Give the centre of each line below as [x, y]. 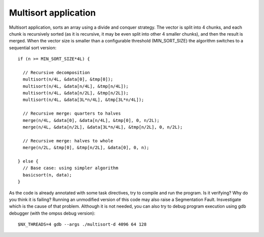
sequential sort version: [33, 48]
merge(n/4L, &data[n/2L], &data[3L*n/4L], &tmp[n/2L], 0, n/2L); [103, 127]
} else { [28, 161]
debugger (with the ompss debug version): [52, 213]
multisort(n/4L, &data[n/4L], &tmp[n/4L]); [76, 86]
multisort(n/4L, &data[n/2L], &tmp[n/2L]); [76, 93]
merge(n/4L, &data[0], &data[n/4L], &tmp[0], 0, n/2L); [91, 120]
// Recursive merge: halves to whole [68, 141]
